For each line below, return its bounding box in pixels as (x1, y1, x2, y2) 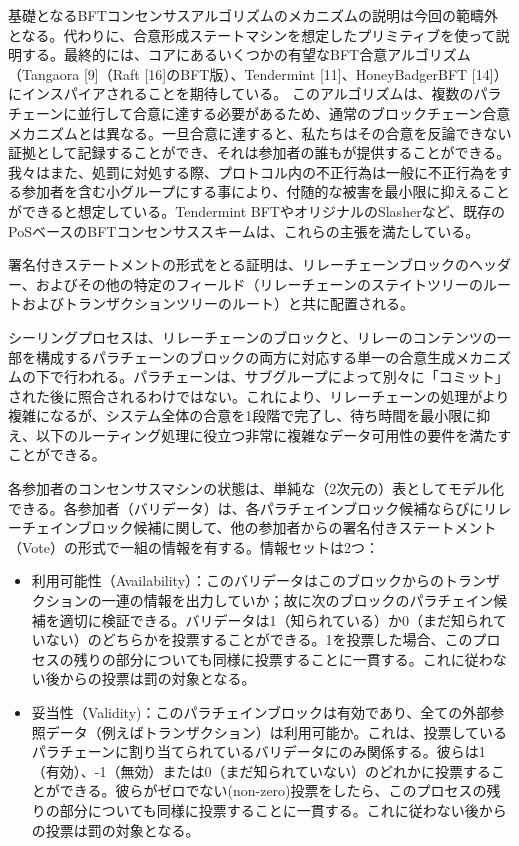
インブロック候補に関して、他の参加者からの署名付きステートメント (49, 517, 497, 538)
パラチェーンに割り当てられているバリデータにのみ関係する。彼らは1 (31, 741, 486, 762)
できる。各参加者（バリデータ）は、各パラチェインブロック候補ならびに (8, 497, 484, 518)
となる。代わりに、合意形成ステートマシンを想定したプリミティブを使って (8, 24, 496, 45)
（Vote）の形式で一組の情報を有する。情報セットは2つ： (8, 536, 379, 557)
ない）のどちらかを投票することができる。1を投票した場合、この (45, 629, 473, 650)
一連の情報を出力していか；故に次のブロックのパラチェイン (101, 590, 494, 611)
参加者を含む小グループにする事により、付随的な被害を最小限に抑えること (21, 181, 511, 202)
